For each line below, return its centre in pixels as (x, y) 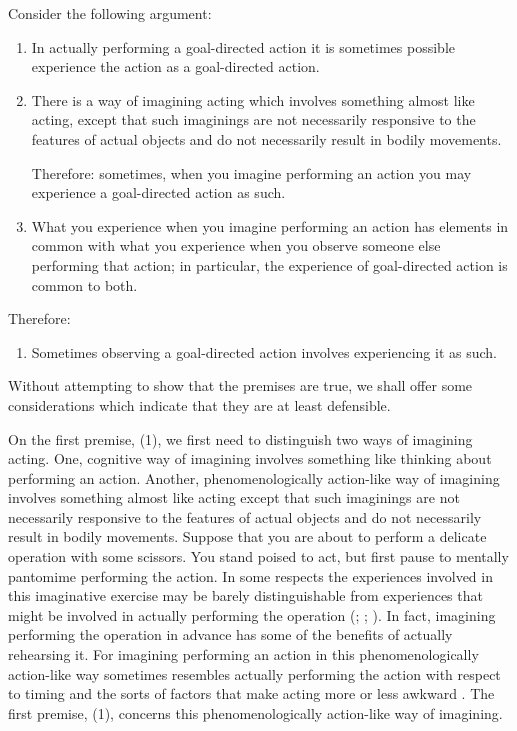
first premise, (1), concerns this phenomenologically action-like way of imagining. (255, 712)
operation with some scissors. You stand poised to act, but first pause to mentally (258, 556)
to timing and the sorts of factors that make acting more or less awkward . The (251, 693)
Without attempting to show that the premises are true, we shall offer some (240, 385)
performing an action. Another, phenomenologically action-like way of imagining (254, 477)
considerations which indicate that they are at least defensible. (199, 404)
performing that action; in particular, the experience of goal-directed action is (269, 264)
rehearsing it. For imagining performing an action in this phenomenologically (243, 654)
